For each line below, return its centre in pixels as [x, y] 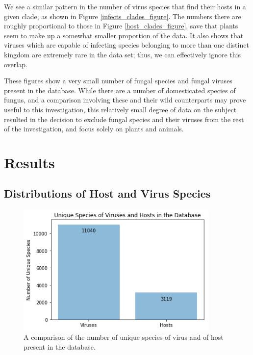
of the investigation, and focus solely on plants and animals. [94, 129]
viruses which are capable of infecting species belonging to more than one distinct [126, 45]
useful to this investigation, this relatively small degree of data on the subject [120, 109]
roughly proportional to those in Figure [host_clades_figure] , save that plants [121, 26]
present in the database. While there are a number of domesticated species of [120, 90]
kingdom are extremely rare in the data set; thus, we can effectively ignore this [122, 54]
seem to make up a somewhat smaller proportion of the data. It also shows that [124, 35]
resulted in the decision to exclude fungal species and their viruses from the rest [124, 119]
